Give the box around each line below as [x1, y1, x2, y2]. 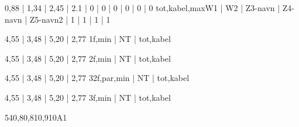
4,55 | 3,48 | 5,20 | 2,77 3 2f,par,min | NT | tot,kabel [5, 72, 190, 84]
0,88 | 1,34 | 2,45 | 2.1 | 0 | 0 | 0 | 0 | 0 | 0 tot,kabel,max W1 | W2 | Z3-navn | [5, 2, 280, 13]
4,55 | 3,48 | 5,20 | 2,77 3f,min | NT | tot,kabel [5, 91, 171, 103]
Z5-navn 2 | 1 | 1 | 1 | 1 [29, 13, 111, 25]
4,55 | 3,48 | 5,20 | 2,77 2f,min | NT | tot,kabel [5, 52, 171, 64]
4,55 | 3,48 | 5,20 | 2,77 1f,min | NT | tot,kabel [5, 33, 171, 45]
